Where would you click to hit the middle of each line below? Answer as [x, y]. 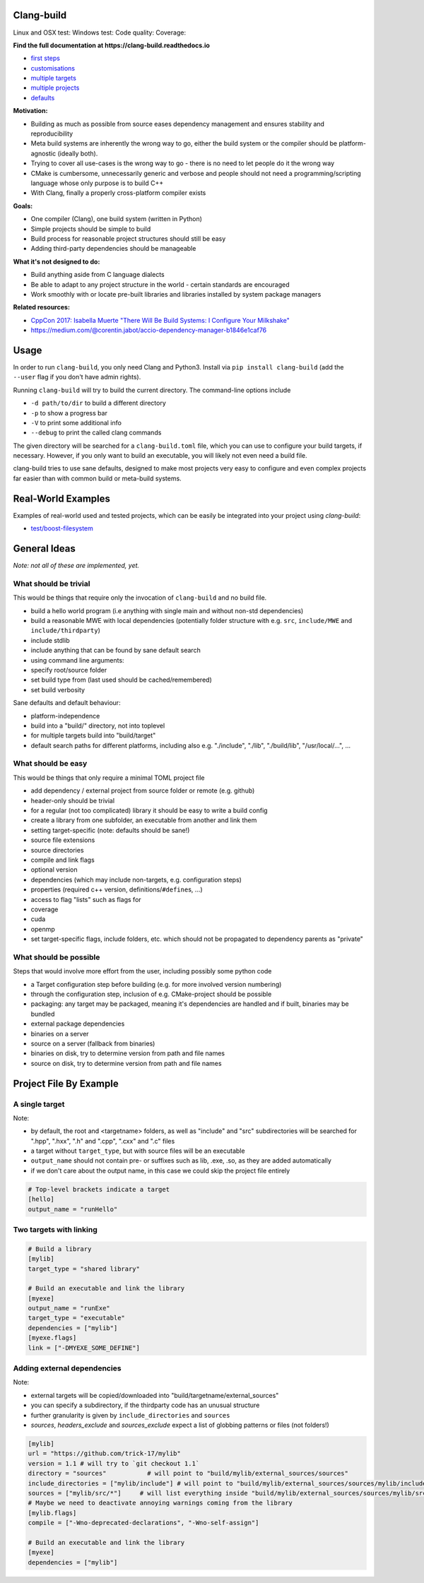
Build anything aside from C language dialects [98, 275]
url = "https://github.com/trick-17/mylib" [105, 1454]
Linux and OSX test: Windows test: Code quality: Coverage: [100, 32]
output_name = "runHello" [73, 1209]
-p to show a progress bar [69, 413]
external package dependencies [78, 1024]
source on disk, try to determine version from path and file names [126, 1063]
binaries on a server [60, 1033]
